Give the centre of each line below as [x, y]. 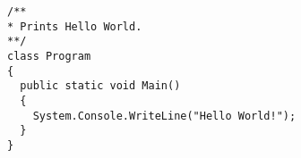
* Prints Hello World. [75, 26]
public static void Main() [100, 86]
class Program [49, 56]
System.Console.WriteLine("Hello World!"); [164, 116]
